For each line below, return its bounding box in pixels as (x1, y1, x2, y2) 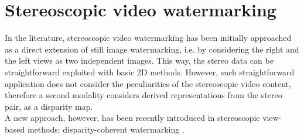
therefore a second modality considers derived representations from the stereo (5, 89, 282, 101)
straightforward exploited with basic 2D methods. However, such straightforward (5, 65, 295, 78)
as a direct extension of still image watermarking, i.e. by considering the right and (5, 43, 299, 55)
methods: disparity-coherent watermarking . (27, 123, 185, 135)
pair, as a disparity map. (5, 100, 93, 112)
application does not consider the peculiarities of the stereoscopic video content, (5, 77, 291, 89)
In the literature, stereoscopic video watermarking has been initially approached (5, 32, 292, 44)
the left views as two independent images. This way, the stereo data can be (5, 54, 274, 67)
